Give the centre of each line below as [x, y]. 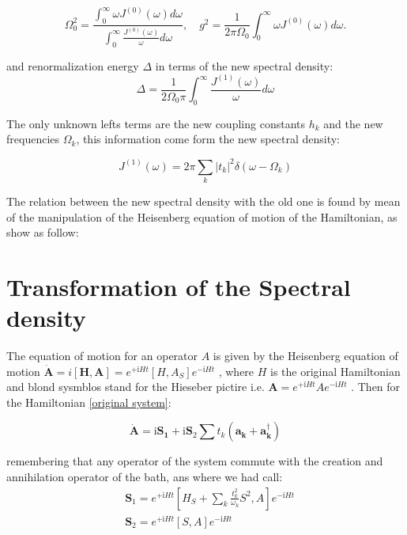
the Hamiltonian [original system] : [89, 402]
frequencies [33, 139]
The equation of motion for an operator [102, 355]
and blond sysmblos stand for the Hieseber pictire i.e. [136, 387]
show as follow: [43, 232]
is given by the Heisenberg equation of [305, 355]
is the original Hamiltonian [335, 371]
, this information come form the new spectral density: [208, 139]
